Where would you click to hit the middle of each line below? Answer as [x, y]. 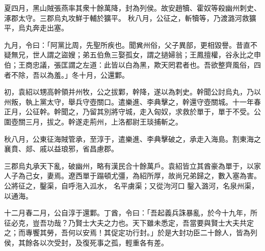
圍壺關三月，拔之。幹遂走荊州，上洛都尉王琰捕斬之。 [93, 121]
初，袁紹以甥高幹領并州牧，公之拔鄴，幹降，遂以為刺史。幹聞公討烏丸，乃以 [132, 92]
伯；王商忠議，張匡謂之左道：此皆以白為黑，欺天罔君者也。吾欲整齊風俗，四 [132, 64]
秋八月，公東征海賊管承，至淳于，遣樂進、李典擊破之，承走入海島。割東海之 [132, 138]
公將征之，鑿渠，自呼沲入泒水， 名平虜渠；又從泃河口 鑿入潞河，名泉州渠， [131, 185]
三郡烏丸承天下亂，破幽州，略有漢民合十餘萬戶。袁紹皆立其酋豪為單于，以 [129, 165]
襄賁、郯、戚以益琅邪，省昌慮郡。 [61, 149]
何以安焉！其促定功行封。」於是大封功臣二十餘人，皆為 [159, 232]
